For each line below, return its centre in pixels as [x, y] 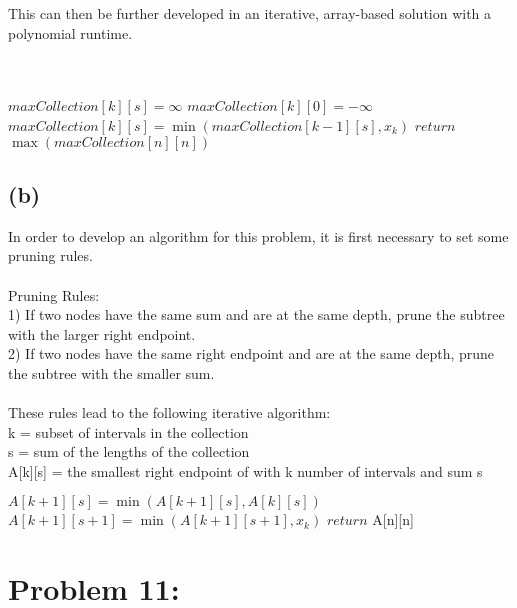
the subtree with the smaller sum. [111, 372]
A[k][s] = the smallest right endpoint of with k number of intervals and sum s [245, 470]
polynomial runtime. [70, 32]
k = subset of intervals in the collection [128, 431]
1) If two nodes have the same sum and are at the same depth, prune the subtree [256, 314]
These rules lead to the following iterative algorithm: [169, 412]
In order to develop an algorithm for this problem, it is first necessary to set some [258, 235]
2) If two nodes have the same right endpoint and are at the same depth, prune [251, 353]
